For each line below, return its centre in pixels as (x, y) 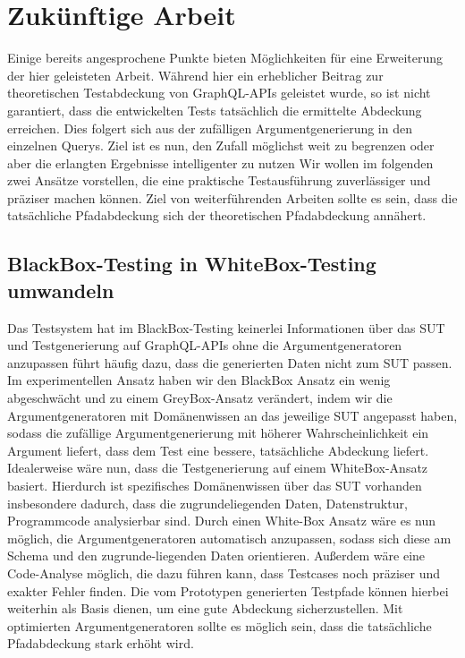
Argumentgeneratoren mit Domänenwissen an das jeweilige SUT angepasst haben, (232, 415)
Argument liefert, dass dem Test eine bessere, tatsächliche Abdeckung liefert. (218, 450)
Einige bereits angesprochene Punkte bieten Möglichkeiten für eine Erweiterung (225, 58)
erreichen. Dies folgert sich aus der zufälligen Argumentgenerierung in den (210, 128)
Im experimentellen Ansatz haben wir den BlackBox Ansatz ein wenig (199, 380)
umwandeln (61, 290)
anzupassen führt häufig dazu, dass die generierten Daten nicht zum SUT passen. (230, 362)
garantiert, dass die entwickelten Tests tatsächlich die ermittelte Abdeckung (215, 110)
